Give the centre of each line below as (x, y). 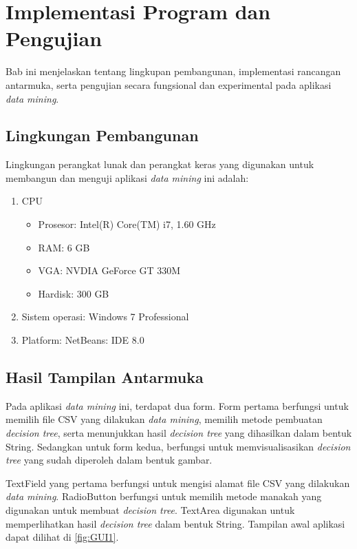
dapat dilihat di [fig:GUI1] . (62, 537)
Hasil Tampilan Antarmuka (105, 377)
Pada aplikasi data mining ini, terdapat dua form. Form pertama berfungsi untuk (177, 405)
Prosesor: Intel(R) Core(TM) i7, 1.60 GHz (127, 224)
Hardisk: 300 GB (74, 293)
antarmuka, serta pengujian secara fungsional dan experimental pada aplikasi (169, 84)
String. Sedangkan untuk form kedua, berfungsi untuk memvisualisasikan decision (178, 446)
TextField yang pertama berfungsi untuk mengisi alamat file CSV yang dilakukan (178, 483)
